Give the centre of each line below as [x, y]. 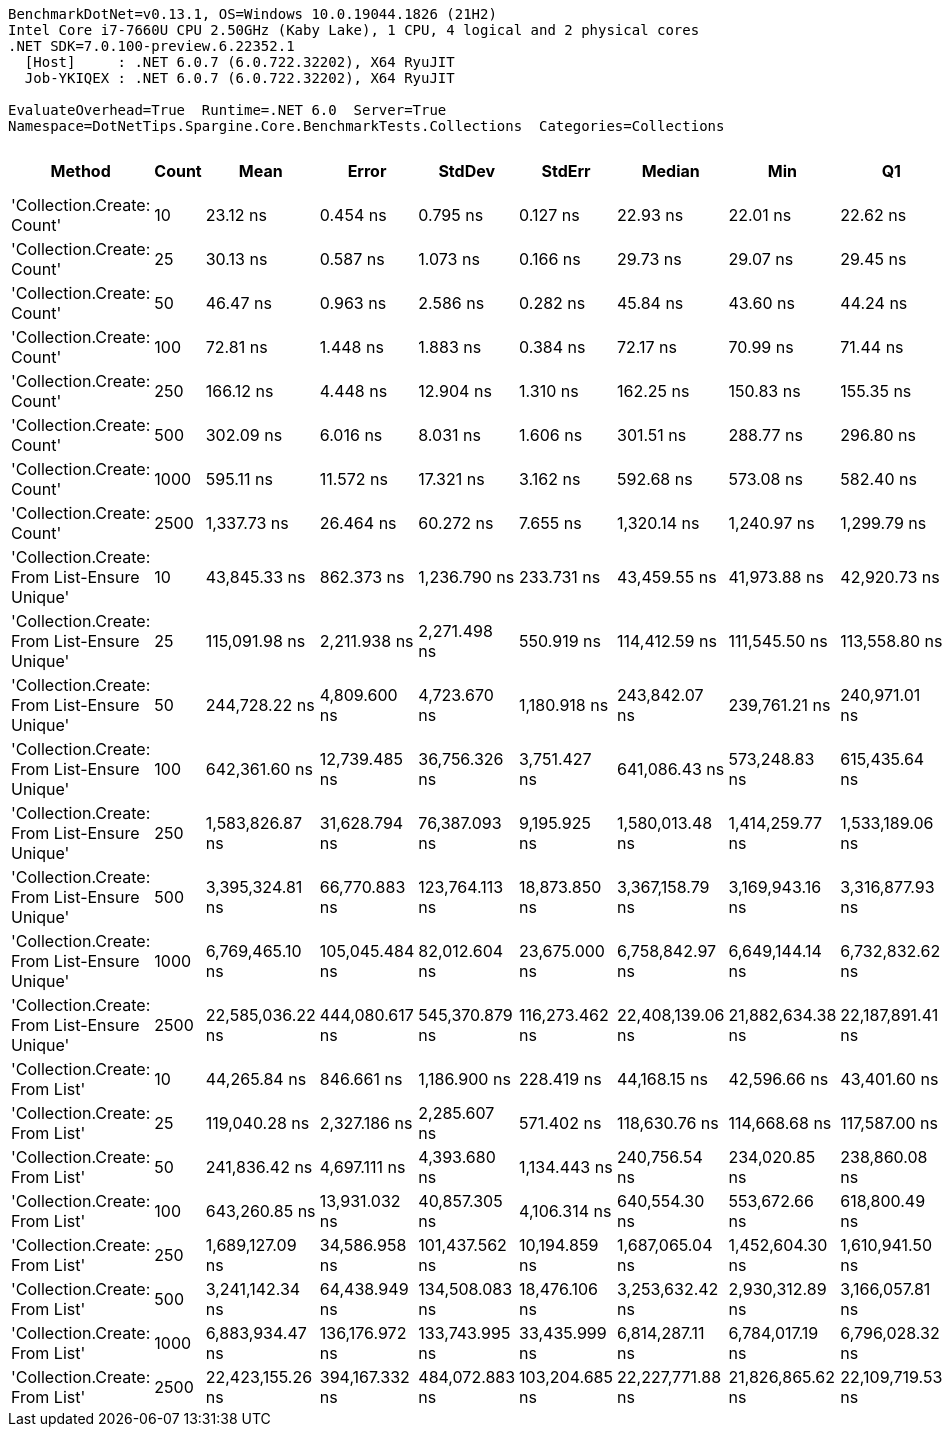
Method [80, 171]
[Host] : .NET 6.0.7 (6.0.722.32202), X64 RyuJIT [239, 62]
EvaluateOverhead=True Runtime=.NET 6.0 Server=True [227, 110]
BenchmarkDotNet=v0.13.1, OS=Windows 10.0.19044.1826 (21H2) [252, 14]
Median [670, 171]
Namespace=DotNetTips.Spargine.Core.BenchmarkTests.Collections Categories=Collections [366, 126]
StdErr [566, 171]
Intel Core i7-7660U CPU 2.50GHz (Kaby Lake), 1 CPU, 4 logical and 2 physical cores [354, 30]
